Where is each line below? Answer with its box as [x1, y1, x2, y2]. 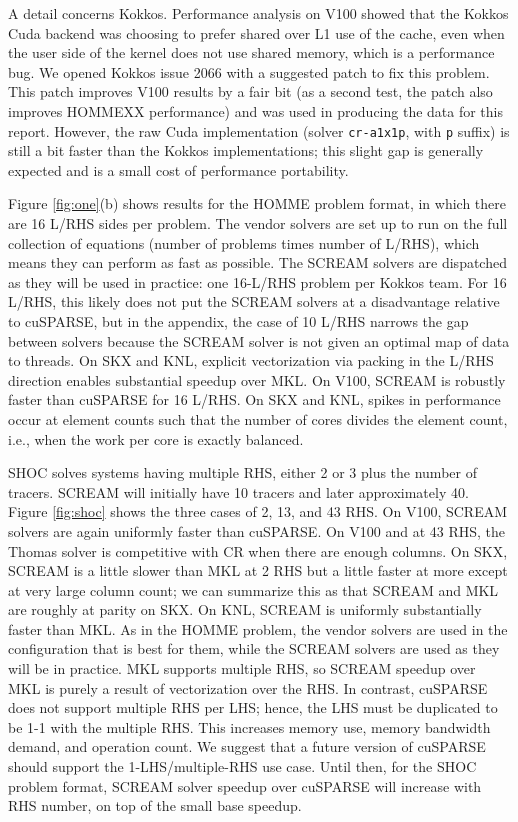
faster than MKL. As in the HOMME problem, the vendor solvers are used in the [8, 618, 508, 639]
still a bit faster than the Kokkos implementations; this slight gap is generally [8, 140, 484, 161]
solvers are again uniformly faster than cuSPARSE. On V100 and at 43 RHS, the [8, 520, 506, 541]
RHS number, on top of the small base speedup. [8, 795, 302, 816]
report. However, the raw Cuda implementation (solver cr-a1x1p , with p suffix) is [8, 120, 510, 141]
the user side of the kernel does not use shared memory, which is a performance [8, 42, 495, 63]
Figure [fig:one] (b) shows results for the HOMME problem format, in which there [8, 193, 506, 214]
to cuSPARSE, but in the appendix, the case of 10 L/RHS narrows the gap [8, 310, 469, 331]
